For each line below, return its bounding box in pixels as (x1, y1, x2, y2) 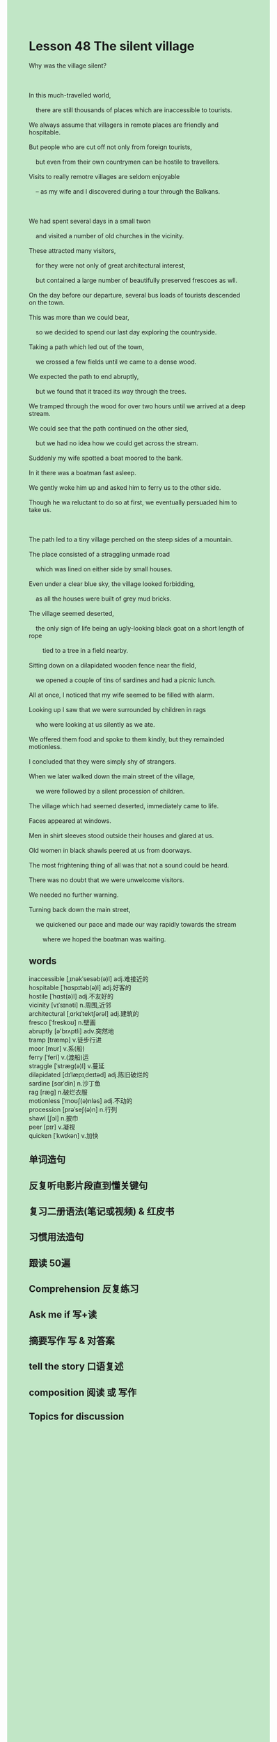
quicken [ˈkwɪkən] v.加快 (29, 1131, 99, 1139)
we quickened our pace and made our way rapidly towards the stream (35, 920, 237, 928)
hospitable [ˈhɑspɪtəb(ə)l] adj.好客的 (29, 983, 132, 992)
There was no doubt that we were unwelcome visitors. (29, 875, 184, 884)
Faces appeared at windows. (29, 816, 112, 825)
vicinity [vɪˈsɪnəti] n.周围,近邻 (29, 1001, 112, 1009)
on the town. (29, 298, 65, 307)
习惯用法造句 (29, 1231, 84, 1243)
